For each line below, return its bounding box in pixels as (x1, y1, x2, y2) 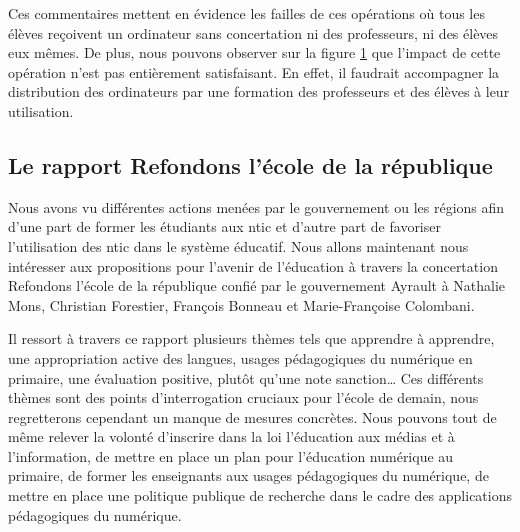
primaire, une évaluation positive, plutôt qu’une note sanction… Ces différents (8, 367, 484, 388)
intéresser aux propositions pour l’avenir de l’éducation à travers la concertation (8, 255, 498, 276)
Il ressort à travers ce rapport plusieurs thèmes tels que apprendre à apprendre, (8, 328, 495, 349)
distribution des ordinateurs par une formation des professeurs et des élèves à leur (8, 81, 510, 102)
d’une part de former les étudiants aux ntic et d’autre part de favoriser (8, 216, 441, 237)
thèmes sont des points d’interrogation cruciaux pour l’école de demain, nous (8, 387, 479, 408)
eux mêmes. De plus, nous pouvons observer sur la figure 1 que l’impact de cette (8, 42, 501, 63)
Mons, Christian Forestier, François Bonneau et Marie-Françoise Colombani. (8, 294, 475, 315)
